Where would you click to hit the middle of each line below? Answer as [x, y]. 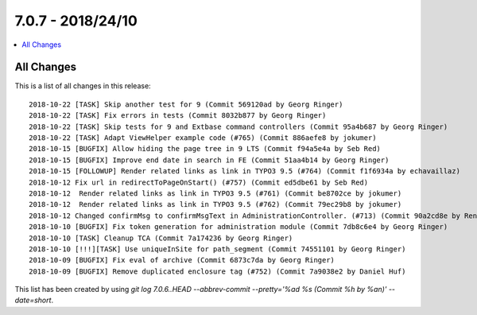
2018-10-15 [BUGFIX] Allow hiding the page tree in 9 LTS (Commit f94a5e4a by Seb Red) [205, 149]
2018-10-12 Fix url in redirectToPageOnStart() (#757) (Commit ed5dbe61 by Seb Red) [199, 182]
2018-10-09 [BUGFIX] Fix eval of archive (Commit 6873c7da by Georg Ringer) [182, 260]
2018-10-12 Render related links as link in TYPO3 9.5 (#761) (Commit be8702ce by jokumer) [215, 193]
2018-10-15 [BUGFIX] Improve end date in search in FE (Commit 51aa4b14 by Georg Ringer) [209, 160]
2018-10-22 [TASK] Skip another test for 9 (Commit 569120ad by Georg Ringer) [186, 104]
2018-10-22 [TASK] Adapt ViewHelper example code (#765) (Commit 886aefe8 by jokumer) [203, 138]
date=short [33, 300]
